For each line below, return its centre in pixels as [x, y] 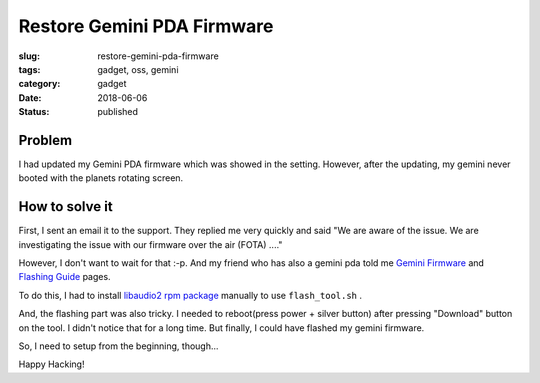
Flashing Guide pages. [64, 277]
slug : [29, 56]
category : [39, 84]
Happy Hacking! [51, 364]
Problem [45, 140]
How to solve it [66, 206]
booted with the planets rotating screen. [101, 178]
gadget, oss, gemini [138, 69]
